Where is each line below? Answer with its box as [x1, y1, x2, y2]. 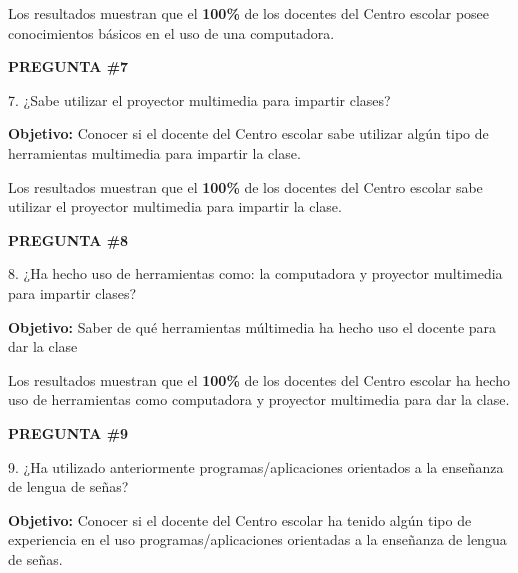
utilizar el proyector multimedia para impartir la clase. [8, 196, 342, 217]
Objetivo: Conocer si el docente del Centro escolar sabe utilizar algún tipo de [8, 123, 489, 144]
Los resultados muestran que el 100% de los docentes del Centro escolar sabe [8, 176, 483, 197]
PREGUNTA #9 [8, 422, 129, 443]
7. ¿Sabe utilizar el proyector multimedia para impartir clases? [8, 89, 391, 110]
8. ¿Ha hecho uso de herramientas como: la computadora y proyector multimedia [8, 263, 503, 284]
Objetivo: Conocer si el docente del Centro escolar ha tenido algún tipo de [8, 509, 472, 530]
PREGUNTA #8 [8, 229, 129, 250]
